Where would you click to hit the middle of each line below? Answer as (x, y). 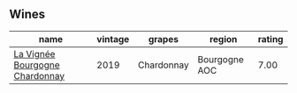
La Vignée (34, 54)
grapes (164, 39)
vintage (113, 39)
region (223, 39)
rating (270, 39)
